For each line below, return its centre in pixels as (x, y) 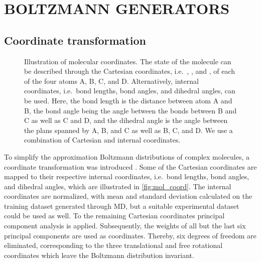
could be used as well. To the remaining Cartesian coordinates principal (114, 216)
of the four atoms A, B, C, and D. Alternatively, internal (111, 81)
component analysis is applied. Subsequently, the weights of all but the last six (125, 226)
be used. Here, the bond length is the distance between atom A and (128, 100)
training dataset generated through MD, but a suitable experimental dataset (122, 206)
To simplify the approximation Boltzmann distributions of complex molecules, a (127, 156)
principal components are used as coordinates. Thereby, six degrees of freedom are (130, 235)
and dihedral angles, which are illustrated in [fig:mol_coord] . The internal (118, 186)
